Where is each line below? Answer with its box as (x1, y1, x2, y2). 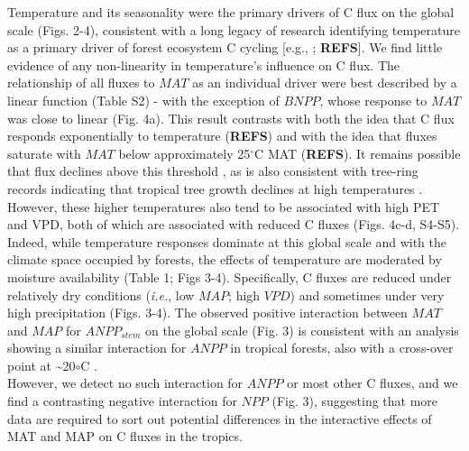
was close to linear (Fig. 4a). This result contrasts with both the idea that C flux (7, 108, 455, 127)
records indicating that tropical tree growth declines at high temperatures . (7, 179, 423, 198)
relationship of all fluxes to (7, 73, 155, 92)
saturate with (7, 143, 81, 162)
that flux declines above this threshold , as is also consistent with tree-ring (7, 161, 418, 180)
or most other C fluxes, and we (287, 373, 458, 392)
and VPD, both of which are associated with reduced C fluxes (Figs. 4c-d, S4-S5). (7, 215, 460, 234)
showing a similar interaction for (7, 338, 187, 357)
